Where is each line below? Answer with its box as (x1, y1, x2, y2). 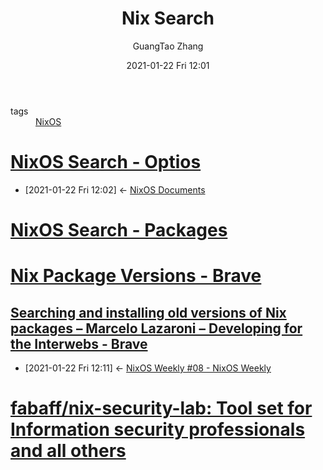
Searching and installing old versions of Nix (10, 304, 287, 321)
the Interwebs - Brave (10, 335, 148, 352)
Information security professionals (10, 418, 306, 441)
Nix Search (121, 7, 215, 30)
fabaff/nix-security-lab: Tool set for (10, 397, 313, 420)
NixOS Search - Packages (10, 219, 228, 242)
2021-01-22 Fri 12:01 (126, 59, 210, 71)
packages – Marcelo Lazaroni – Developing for (10, 320, 303, 337)
